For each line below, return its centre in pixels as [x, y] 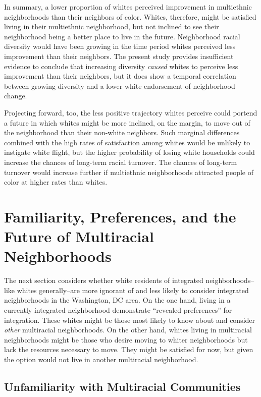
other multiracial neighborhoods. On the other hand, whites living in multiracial [128, 330]
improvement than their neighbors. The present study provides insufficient [119, 56]
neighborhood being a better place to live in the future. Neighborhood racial [122, 36]
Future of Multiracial [79, 236]
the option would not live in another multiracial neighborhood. [101, 359]
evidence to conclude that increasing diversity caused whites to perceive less [121, 66]
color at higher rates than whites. [56, 182]
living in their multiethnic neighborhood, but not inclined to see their [112, 26]
